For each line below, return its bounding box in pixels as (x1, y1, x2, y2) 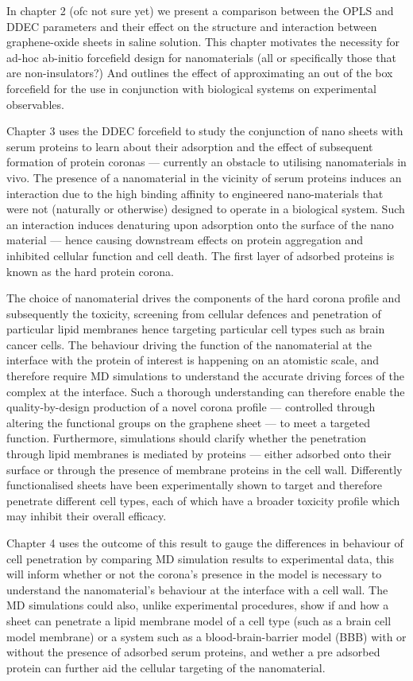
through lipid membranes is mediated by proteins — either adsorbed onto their (6, 446, 392, 462)
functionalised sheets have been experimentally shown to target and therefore (6, 477, 382, 493)
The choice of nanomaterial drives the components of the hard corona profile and (6, 290, 401, 306)
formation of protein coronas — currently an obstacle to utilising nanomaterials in (6, 154, 407, 170)
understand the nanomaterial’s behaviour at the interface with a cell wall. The (6, 581, 388, 597)
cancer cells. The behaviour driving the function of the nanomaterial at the (6, 336, 372, 352)
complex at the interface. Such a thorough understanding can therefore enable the (6, 383, 405, 399)
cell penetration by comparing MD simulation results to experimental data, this (6, 550, 394, 566)
